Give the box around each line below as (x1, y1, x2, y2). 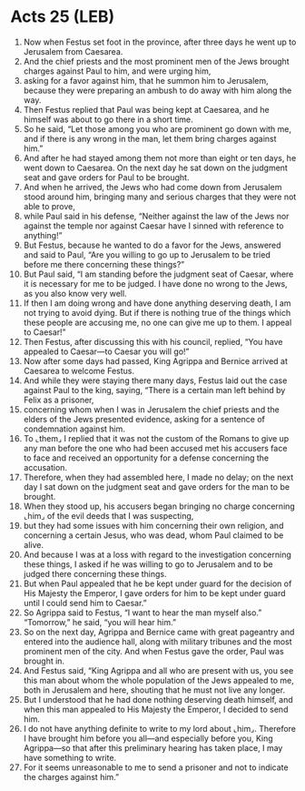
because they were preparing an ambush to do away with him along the (23, 85, 292, 96)
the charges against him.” (23, 771, 120, 782)
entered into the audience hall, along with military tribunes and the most (23, 635, 293, 647)
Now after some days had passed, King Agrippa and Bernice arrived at (23, 355, 289, 366)
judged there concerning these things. (23, 568, 167, 579)
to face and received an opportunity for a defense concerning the (23, 452, 270, 463)
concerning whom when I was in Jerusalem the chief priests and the (23, 403, 280, 415)
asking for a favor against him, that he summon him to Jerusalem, (23, 75, 269, 86)
